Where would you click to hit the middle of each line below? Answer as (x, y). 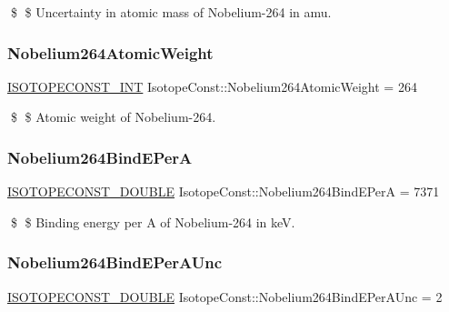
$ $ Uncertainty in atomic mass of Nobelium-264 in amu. (171, 12)
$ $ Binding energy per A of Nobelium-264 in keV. (153, 221)
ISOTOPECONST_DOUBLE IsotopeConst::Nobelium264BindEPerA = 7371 (224, 191)
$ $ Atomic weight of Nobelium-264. (113, 117)
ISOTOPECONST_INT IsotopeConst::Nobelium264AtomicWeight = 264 (212, 86)
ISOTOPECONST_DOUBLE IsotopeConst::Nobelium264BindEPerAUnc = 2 (225, 296)
